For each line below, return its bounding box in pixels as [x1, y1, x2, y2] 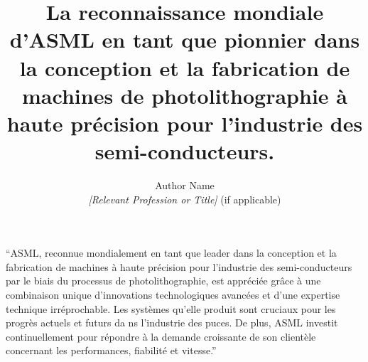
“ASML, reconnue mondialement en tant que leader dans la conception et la [6, 245, 337, 260]
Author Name [155, 178, 215, 193]
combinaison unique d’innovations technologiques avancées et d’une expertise [6, 287, 340, 302]
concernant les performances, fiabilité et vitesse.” [6, 343, 217, 358]
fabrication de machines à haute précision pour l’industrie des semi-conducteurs [6, 259, 352, 274]
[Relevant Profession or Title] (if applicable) [88, 191, 281, 206]
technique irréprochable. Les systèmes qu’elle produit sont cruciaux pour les [6, 301, 336, 316]
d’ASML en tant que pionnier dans [9, 25, 360, 54]
